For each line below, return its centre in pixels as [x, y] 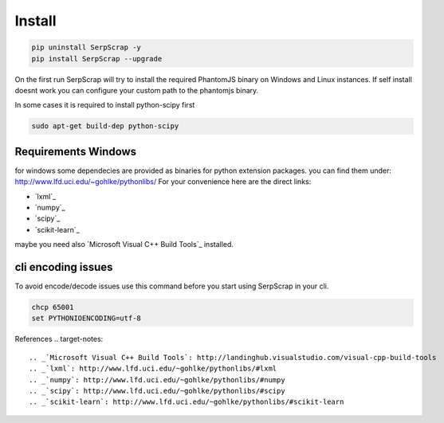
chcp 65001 [53, 307]
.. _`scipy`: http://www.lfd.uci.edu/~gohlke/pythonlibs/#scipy [157, 391]
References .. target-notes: [59, 339]
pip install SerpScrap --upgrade [97, 59]
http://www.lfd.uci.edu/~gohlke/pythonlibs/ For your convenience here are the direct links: [163, 182]
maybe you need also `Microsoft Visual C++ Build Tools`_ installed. [124, 245]
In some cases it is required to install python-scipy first [105, 105]
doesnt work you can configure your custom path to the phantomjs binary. [137, 90]
